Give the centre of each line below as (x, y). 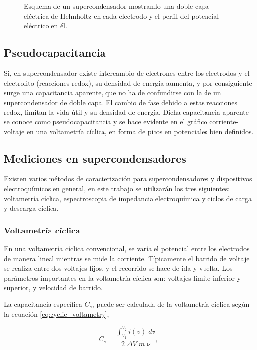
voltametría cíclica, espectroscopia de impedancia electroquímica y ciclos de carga (128, 198)
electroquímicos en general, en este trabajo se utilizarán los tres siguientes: (117, 188)
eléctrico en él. (46, 26)
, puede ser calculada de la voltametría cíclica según (171, 304)
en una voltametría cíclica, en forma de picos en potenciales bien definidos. (140, 131)
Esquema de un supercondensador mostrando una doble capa (116, 6)
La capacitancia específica (43, 304)
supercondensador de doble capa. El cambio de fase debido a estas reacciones (121, 102)
